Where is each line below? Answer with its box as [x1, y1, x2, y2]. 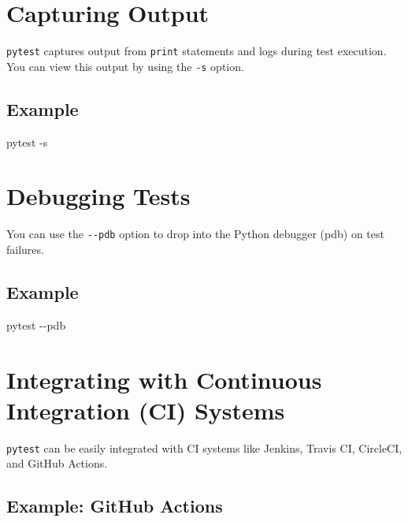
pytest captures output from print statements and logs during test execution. [6, 43, 387, 59]
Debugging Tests [6, 180, 191, 212]
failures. [6, 241, 44, 258]
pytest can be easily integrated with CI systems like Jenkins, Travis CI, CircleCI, [6, 439, 402, 456]
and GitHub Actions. [6, 455, 108, 472]
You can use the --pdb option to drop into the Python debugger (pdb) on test [6, 226, 384, 242]
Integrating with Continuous [6, 363, 322, 395]
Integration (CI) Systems [6, 393, 285, 426]
